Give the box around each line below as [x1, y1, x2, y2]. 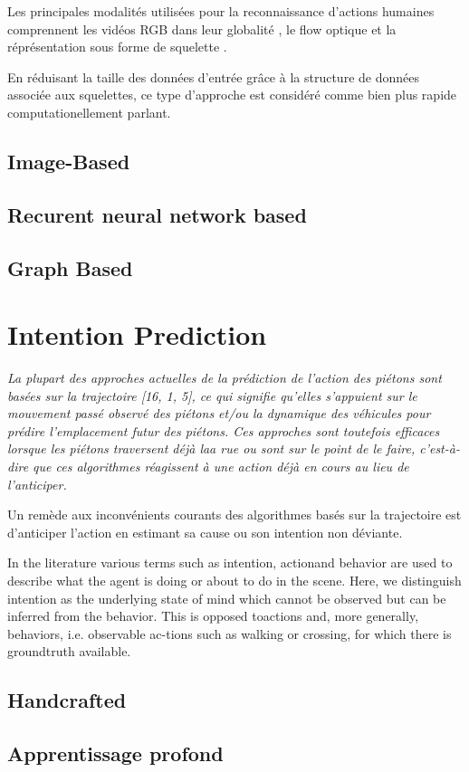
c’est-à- [419, 439, 460, 458]
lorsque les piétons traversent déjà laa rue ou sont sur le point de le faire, [7, 439, 416, 458]
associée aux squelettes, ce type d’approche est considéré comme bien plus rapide [7, 85, 457, 104]
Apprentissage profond [7, 739, 224, 767]
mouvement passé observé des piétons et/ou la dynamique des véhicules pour [7, 404, 431, 423]
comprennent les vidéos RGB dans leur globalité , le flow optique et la [7, 19, 397, 38]
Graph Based [7, 253, 133, 281]
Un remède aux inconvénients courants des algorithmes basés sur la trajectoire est [7, 505, 462, 524]
